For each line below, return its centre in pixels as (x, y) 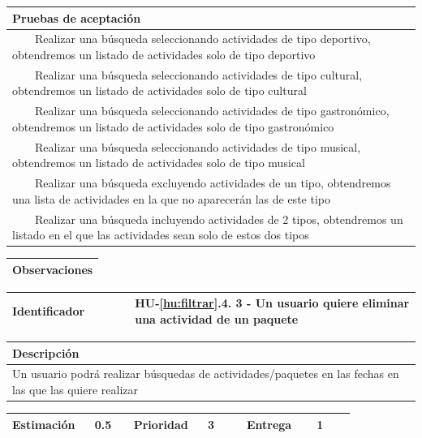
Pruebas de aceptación (77, 17)
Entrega (269, 424)
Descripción (46, 352)
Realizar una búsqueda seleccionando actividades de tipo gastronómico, (212, 111)
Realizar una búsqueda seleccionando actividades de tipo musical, (198, 146)
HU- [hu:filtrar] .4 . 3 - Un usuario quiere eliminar (272, 303)
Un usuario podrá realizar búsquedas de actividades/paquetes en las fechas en (206, 374)
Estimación (44, 424)
